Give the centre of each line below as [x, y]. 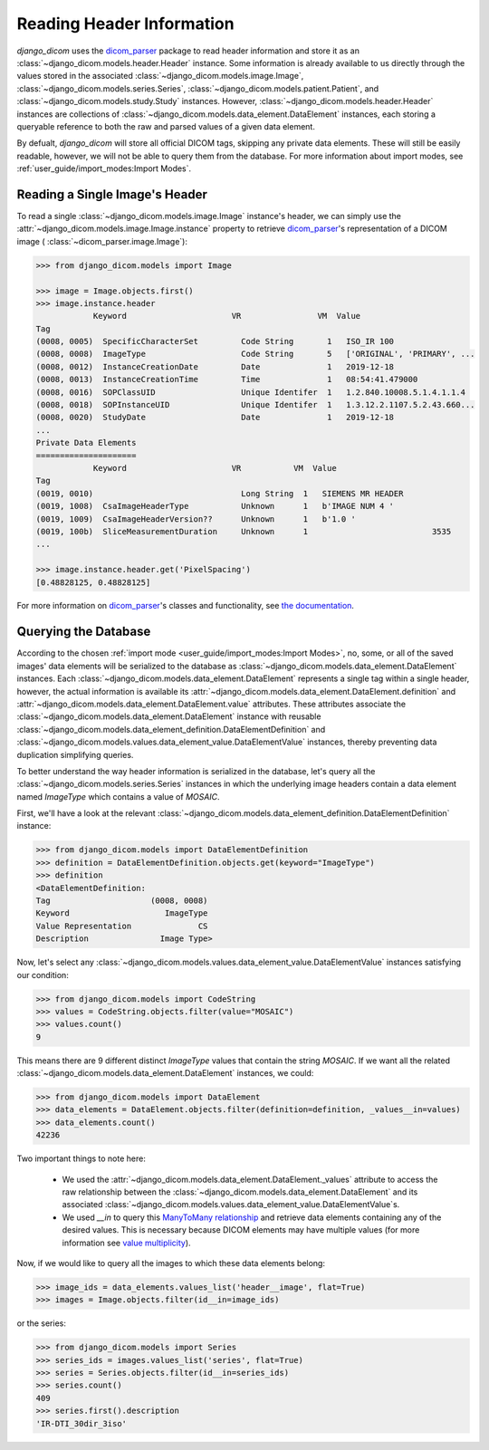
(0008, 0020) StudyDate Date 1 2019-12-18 [215, 418]
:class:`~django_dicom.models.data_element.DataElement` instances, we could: [165, 1073]
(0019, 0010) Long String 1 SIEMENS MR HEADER [220, 493]
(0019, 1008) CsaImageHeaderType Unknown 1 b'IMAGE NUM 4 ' [215, 506]
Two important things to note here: [81, 1158]
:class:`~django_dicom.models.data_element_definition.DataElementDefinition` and [171, 729]
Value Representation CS [122, 926]
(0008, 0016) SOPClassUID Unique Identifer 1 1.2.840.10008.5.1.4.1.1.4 [251, 392]
